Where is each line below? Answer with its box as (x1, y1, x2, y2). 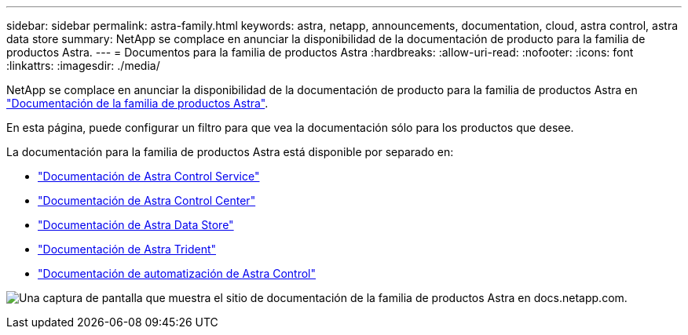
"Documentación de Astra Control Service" (38, 169, 260, 183)
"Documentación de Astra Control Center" (38, 194, 256, 207)
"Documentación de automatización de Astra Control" (38, 267, 317, 280)
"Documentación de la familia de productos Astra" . (6, 96, 269, 110)
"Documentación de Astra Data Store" (38, 218, 234, 231)
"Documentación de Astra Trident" (38, 242, 217, 256)
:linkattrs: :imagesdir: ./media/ (6, 59, 160, 72)
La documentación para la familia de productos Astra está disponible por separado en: (6, 145, 454, 158)
